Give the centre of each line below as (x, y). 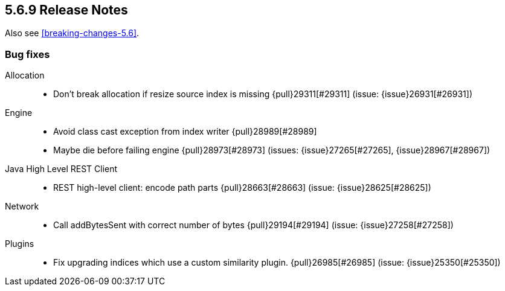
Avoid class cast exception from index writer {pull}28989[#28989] (185, 132)
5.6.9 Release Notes (66, 10)
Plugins (20, 244)
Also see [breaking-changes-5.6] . (72, 33)
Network (22, 206)
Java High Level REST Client (61, 169)
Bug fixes (27, 54)
